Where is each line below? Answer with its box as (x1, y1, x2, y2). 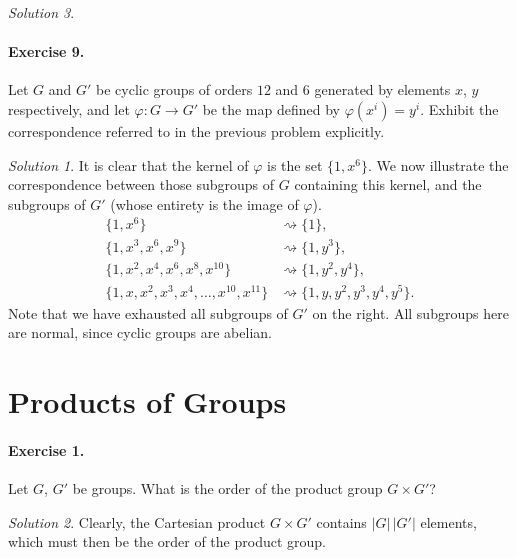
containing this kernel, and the (294, 174, 482, 195)
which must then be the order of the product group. (8, 531, 326, 552)
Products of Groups (8, 381, 287, 422)
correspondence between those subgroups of (8, 174, 275, 195)
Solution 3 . (8, 2, 75, 22)
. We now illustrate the (367, 154, 509, 175)
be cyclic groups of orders (96, 79, 253, 100)
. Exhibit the (420, 98, 499, 119)
